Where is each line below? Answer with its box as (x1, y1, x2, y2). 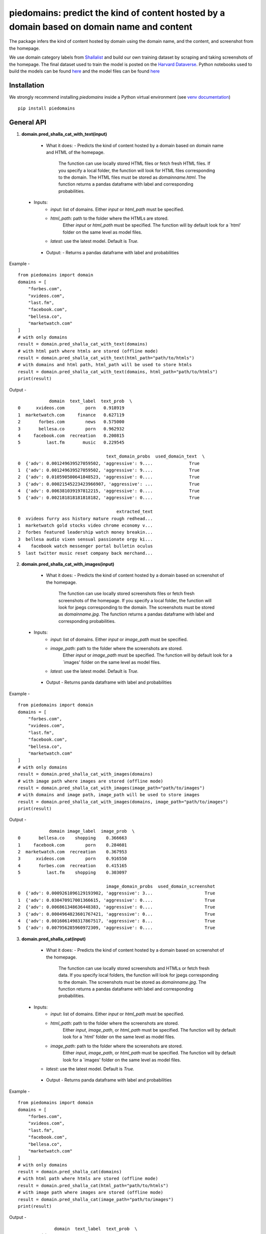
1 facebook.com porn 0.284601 (18, 842, 128, 848)
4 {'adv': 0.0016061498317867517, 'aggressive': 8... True (18, 918, 215, 924)
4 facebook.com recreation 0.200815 (18, 432, 125, 438)
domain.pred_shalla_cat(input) (21, 936, 86, 942)
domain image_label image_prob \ (49, 828, 135, 834)
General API (9, 118, 47, 127)
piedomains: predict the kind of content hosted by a (9, 7, 225, 18)
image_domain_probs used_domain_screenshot (106, 884, 215, 889)
